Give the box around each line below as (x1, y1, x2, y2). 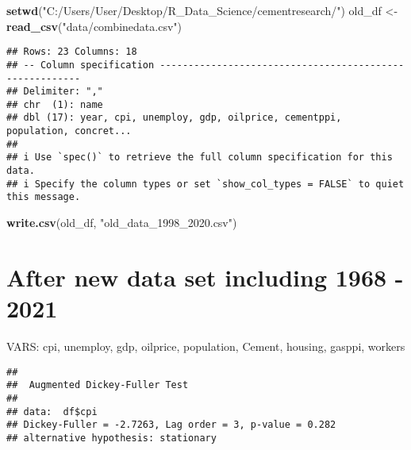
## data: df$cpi (6, 406, 98, 417)
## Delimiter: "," (6, 86, 103, 98)
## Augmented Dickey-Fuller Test (6, 379, 189, 391)
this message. (6, 191, 81, 203)
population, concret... (6, 125, 132, 137)
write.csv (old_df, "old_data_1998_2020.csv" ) (6, 214, 237, 231)
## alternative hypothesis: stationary (6, 432, 217, 444)
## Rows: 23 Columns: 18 (6, 46, 137, 58)
